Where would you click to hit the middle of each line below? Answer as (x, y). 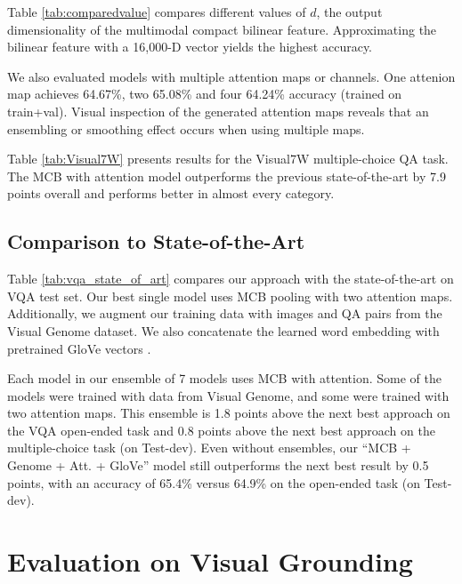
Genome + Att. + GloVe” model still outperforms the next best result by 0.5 (218, 465)
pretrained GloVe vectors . (79, 348)
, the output (349, 12)
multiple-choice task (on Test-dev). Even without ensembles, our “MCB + (209, 448)
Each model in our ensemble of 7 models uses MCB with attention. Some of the (224, 378)
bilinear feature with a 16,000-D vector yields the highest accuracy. (190, 47)
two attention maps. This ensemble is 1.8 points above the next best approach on (229, 413)
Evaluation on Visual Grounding (210, 561)
